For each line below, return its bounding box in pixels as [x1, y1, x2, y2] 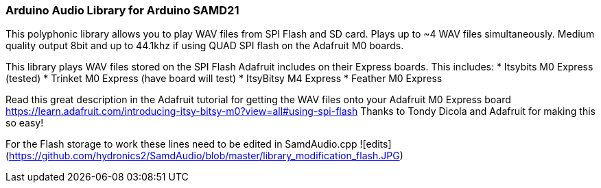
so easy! [5, 117, 44, 129]
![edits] [360, 138, 392, 150]
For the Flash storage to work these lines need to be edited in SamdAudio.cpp [5, 138, 357, 150]
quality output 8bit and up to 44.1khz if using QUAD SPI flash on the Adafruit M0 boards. [5, 40, 404, 52]
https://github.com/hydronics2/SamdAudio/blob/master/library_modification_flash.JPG [9, 150, 400, 162]
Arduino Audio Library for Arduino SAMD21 [5, 3, 239, 17]
